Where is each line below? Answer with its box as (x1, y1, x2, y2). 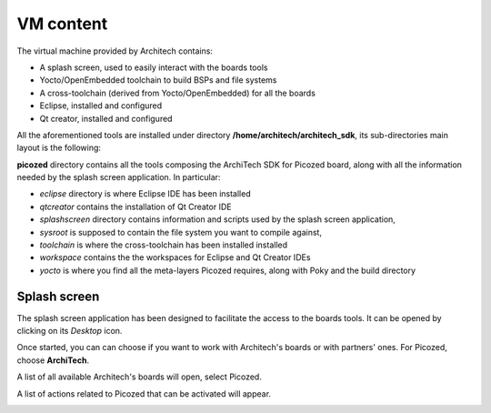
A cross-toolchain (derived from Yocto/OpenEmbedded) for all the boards (39, 87, 316, 98)
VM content (16, 14, 108, 34)
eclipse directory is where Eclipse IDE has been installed (39, 188, 251, 199)
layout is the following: (16, 142, 102, 154)
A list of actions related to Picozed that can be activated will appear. (16, 388, 272, 399)
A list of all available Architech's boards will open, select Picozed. (16, 371, 263, 382)
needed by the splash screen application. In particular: (16, 172, 221, 183)
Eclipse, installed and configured (39, 100, 163, 111)
